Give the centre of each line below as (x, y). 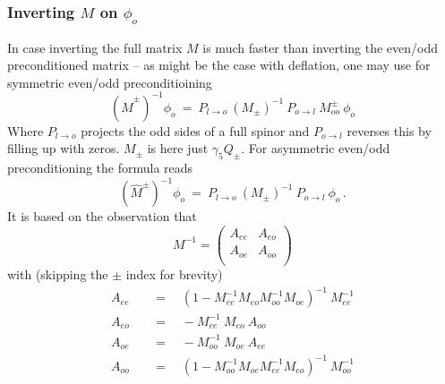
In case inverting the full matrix (95, 47)
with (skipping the (58, 273)
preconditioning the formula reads (100, 168)
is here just (178, 148)
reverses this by (389, 130)
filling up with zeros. (64, 148)
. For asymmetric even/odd (316, 148)
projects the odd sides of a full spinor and (195, 130)
